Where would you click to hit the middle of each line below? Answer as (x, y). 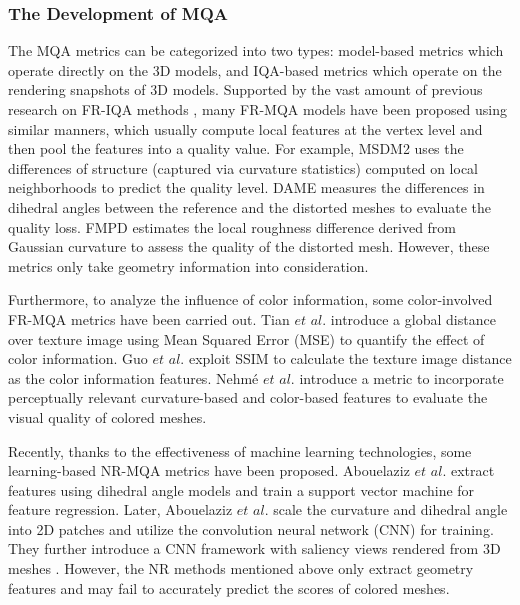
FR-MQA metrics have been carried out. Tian (149, 318)
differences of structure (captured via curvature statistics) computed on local (243, 167)
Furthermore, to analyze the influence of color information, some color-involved (250, 299)
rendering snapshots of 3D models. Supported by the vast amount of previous (245, 89)
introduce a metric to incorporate (401, 377)
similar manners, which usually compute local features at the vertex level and (245, 128)
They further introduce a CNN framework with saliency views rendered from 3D (254, 548)
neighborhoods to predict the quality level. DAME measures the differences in (246, 187)
